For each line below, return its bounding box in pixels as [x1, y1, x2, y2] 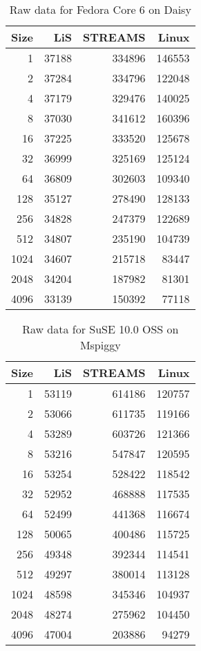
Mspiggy [79, 337, 121, 353]
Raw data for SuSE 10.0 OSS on [22, 321, 179, 337]
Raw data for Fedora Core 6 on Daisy [9, 1, 191, 17]
